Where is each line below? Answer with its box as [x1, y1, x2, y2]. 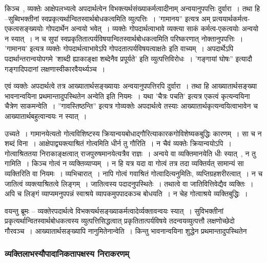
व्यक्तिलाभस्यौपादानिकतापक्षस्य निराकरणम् [5, 247, 129, 260]
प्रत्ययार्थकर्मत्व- [212, 13, 250, 24]
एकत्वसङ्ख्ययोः [5, 23, 44, 34]
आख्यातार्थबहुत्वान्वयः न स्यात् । [5, 110, 87, 121]
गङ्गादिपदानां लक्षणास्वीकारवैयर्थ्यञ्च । [5, 63, 106, 74]
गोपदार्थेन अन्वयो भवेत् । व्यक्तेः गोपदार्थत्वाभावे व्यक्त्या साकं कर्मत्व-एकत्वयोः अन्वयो [46, 23, 259, 34]
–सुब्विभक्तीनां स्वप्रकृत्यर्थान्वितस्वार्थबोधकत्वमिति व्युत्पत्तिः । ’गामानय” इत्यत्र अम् [5, 13, 211, 24]
